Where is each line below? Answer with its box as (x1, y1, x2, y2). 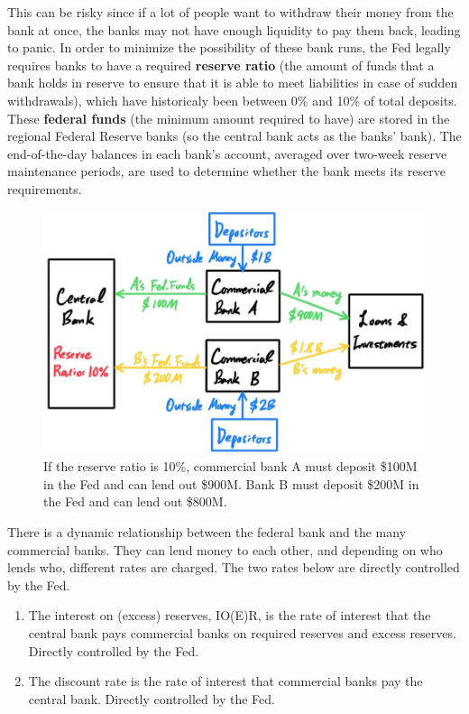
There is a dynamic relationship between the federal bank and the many (7, 523, 407, 542)
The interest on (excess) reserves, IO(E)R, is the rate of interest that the (28, 606, 431, 625)
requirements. (7, 179, 82, 198)
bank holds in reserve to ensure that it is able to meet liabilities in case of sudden (7, 73, 458, 92)
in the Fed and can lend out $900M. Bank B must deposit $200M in (43, 474, 419, 493)
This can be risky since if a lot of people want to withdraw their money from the (7, 3, 454, 21)
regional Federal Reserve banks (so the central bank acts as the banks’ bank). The (7, 126, 462, 145)
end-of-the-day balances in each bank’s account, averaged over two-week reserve (7, 144, 447, 162)
